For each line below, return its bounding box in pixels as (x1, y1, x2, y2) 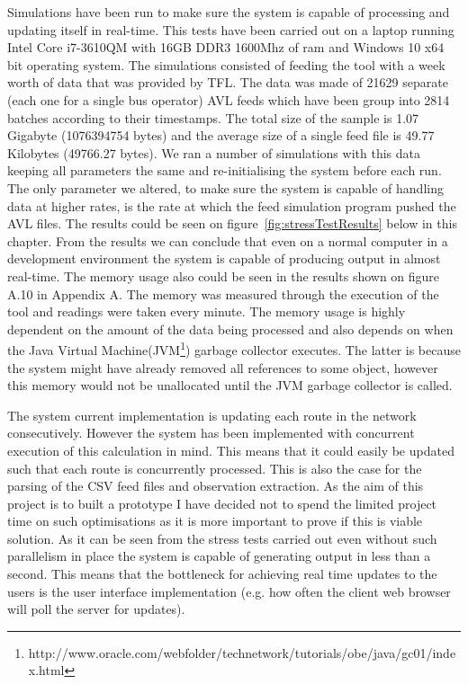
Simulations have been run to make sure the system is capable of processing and (7, 3, 450, 21)
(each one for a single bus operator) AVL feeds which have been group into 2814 (7, 90, 450, 109)
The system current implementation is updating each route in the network (7, 405, 417, 424)
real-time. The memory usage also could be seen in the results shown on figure (7, 266, 440, 285)
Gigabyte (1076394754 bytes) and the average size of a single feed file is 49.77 (7, 126, 435, 145)
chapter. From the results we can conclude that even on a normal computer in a (7, 231, 448, 250)
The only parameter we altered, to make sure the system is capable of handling (7, 178, 444, 197)
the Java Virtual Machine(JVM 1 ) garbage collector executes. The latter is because (7, 338, 461, 359)
